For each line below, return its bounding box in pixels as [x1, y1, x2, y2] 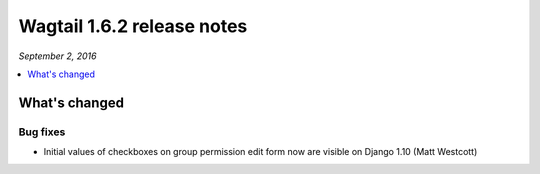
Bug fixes [18, 125, 66, 139]
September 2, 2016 [18, 50, 97, 62]
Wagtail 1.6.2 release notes [18, 15, 248, 37]
